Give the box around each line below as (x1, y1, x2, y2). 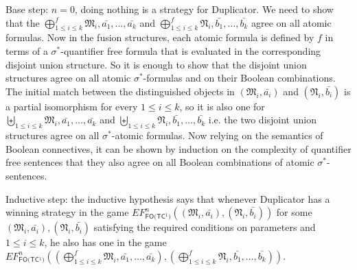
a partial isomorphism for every (5, 99, 138, 113)
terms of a (5, 43, 48, 58)
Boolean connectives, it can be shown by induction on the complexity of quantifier (5, 141, 352, 156)
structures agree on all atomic (5, 71, 131, 85)
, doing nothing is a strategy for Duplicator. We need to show (74, 2, 334, 16)
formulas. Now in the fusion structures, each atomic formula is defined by (5, 30, 314, 45)
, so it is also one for (179, 99, 265, 113)
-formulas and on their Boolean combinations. (143, 71, 336, 85)
